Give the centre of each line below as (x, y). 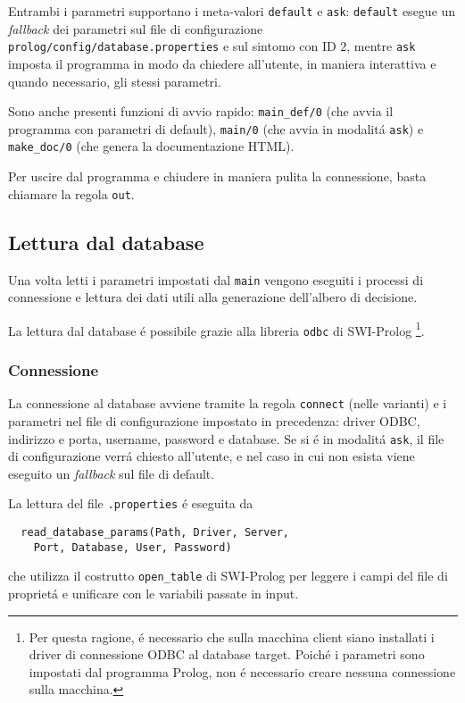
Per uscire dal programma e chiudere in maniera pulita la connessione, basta (217, 176)
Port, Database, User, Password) (133, 547)
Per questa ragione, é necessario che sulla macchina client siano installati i (232, 636)
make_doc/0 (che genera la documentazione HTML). (151, 146)
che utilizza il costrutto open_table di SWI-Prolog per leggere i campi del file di (228, 576)
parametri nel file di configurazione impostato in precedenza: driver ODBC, (214, 420)
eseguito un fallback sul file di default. (112, 473)
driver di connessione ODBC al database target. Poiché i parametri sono (227, 654)
